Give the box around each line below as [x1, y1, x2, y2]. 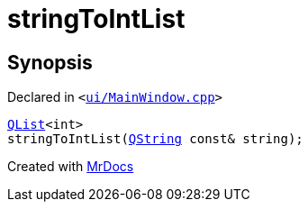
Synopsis [7, 50, 93, 74]
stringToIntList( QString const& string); [7, 132, 303, 147]
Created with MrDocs [7, 159, 134, 175]
